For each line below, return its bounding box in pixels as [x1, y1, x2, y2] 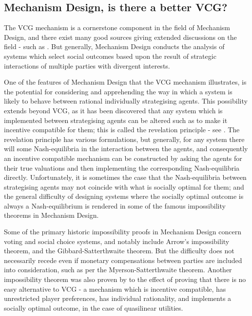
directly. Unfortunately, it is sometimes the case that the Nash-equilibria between [4, 172, 247, 182]
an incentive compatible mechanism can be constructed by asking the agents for [4, 153, 242, 163]
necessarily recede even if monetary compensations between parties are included [4, 255, 242, 265]
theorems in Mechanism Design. [4, 210, 99, 220]
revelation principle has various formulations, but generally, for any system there [4, 134, 245, 144]
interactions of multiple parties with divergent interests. [4, 60, 170, 70]
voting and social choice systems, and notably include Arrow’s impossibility [4, 236, 230, 246]
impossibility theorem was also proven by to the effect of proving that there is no [4, 274, 246, 284]
